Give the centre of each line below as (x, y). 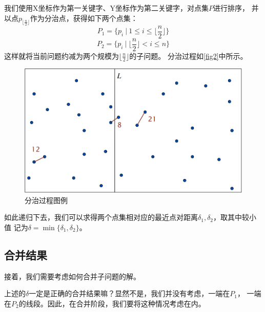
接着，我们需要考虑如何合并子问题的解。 (72, 276)
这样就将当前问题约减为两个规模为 (62, 55)
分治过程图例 (46, 200)
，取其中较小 (235, 217)
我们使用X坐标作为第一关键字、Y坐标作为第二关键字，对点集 (106, 8)
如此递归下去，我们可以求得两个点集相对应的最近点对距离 (101, 217)
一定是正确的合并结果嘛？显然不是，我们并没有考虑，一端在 (129, 293)
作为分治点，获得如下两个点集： (84, 18)
